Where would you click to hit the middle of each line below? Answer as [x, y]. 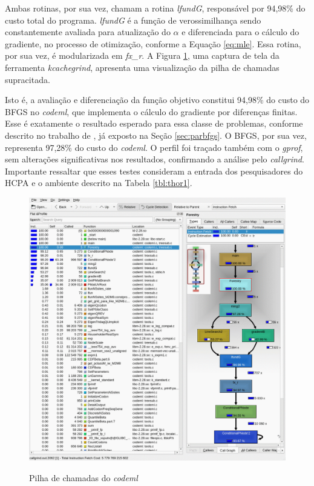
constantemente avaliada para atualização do [88, 32]
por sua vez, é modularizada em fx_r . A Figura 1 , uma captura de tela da [142, 55]
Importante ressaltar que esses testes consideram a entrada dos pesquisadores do [154, 171]
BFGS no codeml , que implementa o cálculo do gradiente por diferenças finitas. [151, 111]
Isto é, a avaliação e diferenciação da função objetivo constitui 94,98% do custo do [157, 100]
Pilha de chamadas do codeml [83, 477]
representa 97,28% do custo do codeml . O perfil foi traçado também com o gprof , [154, 147]
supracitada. [28, 79]
